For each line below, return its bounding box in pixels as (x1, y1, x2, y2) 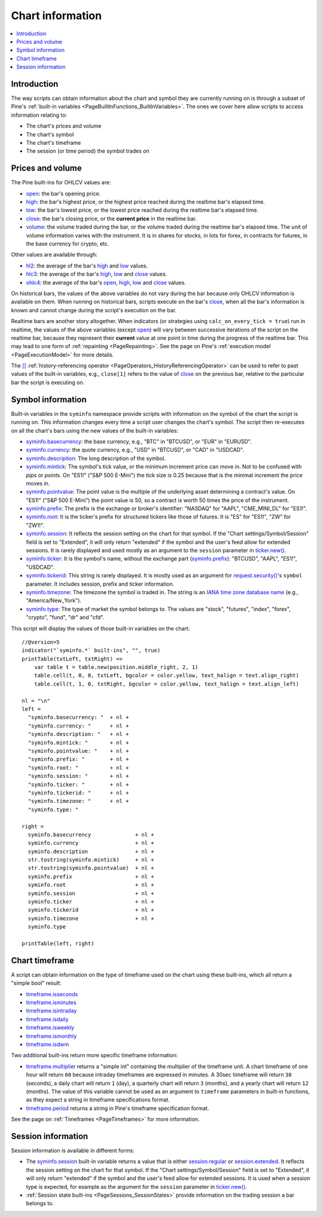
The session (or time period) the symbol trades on (26, 147, 150, 155)
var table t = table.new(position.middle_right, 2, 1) (33, 664, 199, 671)
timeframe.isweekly (26, 1024, 75, 1032)
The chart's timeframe (26, 139, 81, 146)
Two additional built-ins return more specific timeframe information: (11, 1052, 178, 1059)
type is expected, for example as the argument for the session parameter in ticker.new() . (26, 1183, 248, 1190)
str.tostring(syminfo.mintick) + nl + (28, 856, 155, 863)
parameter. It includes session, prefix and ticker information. (26, 580, 175, 588)
